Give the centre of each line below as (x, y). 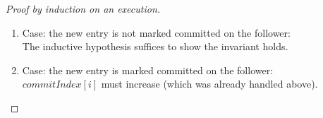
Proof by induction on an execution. (83, 8)
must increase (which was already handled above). (209, 84)
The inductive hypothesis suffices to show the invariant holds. (155, 46)
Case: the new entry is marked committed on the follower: (148, 70)
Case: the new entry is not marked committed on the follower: (156, 32)
